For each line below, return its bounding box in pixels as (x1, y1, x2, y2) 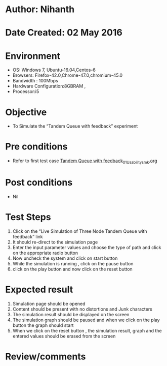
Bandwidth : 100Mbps (12, 78, 58, 84)
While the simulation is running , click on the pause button (12, 260, 134, 266)
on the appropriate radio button (12, 250, 78, 256)
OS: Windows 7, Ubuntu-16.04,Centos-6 (12, 67, 96, 73)
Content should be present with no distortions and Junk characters (12, 306, 153, 312)
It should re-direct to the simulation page (12, 239, 98, 245)
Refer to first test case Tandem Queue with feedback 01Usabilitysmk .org (12, 158, 158, 165)
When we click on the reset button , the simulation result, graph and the (12, 327, 162, 333)
